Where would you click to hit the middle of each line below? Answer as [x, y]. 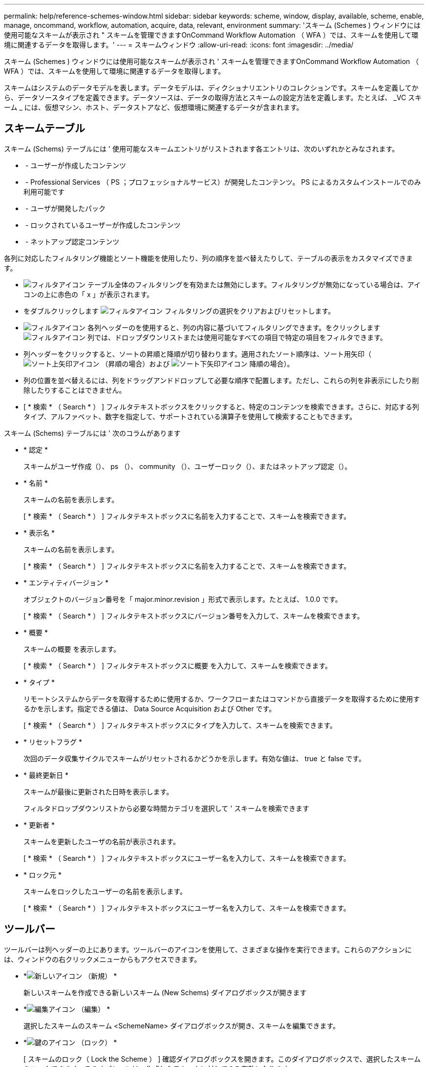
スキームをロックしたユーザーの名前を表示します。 [105, 891]
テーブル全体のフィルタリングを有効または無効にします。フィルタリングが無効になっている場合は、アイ [254, 284]
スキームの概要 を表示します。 [72, 649]
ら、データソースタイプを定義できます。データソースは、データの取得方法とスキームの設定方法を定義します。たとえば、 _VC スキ [213, 97]
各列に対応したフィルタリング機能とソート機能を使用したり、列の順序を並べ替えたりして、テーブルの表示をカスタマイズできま [208, 258]
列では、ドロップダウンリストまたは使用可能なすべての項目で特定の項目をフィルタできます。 [237, 337]
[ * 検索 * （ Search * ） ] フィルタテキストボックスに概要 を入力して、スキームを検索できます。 [178, 665]
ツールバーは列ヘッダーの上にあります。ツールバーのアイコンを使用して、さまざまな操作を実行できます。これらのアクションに [208, 949]
